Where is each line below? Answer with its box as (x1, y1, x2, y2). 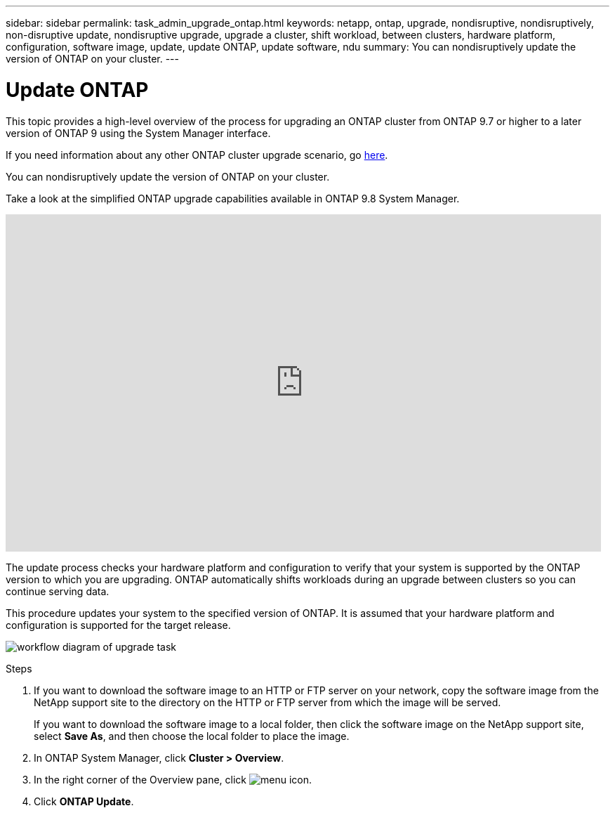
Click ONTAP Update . (34, 795, 134, 807)
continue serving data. (6, 585, 110, 597)
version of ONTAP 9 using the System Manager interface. (6, 126, 271, 139)
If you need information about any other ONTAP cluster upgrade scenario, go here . (6, 148, 388, 161)
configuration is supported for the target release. (6, 618, 231, 631)
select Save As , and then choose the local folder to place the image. (34, 729, 350, 742)
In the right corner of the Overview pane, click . (34, 773, 312, 786)
